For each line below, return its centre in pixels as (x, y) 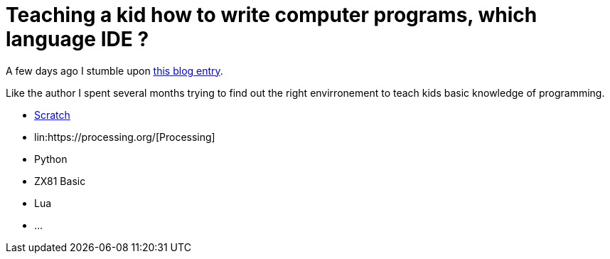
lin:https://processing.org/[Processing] (125, 137)
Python (51, 159)
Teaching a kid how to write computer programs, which (272, 15)
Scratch (52, 115)
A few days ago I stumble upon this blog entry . (114, 70)
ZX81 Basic (60, 181)
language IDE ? (77, 39)
